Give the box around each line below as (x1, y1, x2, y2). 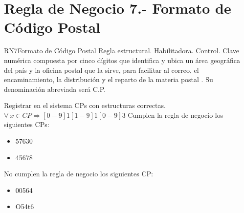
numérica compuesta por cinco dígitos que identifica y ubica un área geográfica (4, 55, 240, 65)
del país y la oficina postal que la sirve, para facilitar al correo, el (4, 64, 199, 75)
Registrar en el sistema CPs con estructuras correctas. (4, 100, 166, 110)
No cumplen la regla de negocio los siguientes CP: (4, 169, 153, 179)
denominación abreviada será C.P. (4, 84, 106, 94)
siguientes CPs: (4, 119, 49, 129)
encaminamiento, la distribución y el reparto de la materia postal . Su (4, 74, 213, 85)
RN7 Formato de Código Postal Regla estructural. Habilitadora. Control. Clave (4, 45, 240, 56)
